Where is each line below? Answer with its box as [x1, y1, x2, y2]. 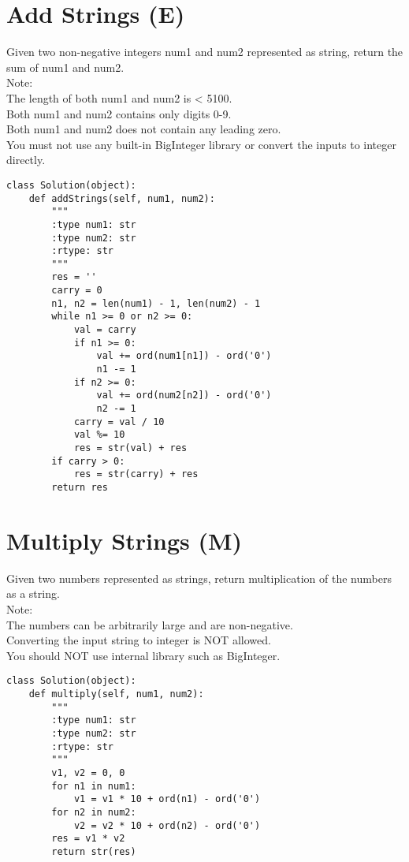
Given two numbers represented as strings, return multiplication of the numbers [6, 569, 392, 586]
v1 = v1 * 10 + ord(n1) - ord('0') [73, 793, 261, 805]
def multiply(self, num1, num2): [28, 688, 204, 700]
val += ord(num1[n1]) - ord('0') [96, 350, 272, 362]
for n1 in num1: [51, 780, 136, 792]
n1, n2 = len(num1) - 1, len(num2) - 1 [51, 297, 261, 309]
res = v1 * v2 [51, 833, 125, 845]
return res [51, 481, 108, 493]
